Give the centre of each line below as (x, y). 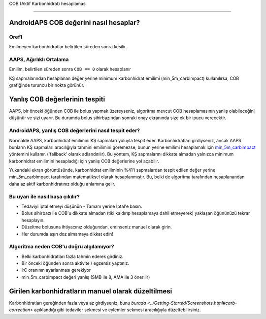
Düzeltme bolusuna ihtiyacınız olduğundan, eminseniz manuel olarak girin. (97, 227)
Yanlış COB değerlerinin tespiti (57, 99)
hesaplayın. (33, 220)
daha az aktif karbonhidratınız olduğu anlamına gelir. (62, 184)
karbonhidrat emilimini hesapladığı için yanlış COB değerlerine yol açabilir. (84, 161)
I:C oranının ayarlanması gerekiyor (56, 270)
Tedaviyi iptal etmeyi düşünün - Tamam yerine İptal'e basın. (82, 206)
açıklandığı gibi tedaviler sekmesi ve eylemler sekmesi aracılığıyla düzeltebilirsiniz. (117, 310)
